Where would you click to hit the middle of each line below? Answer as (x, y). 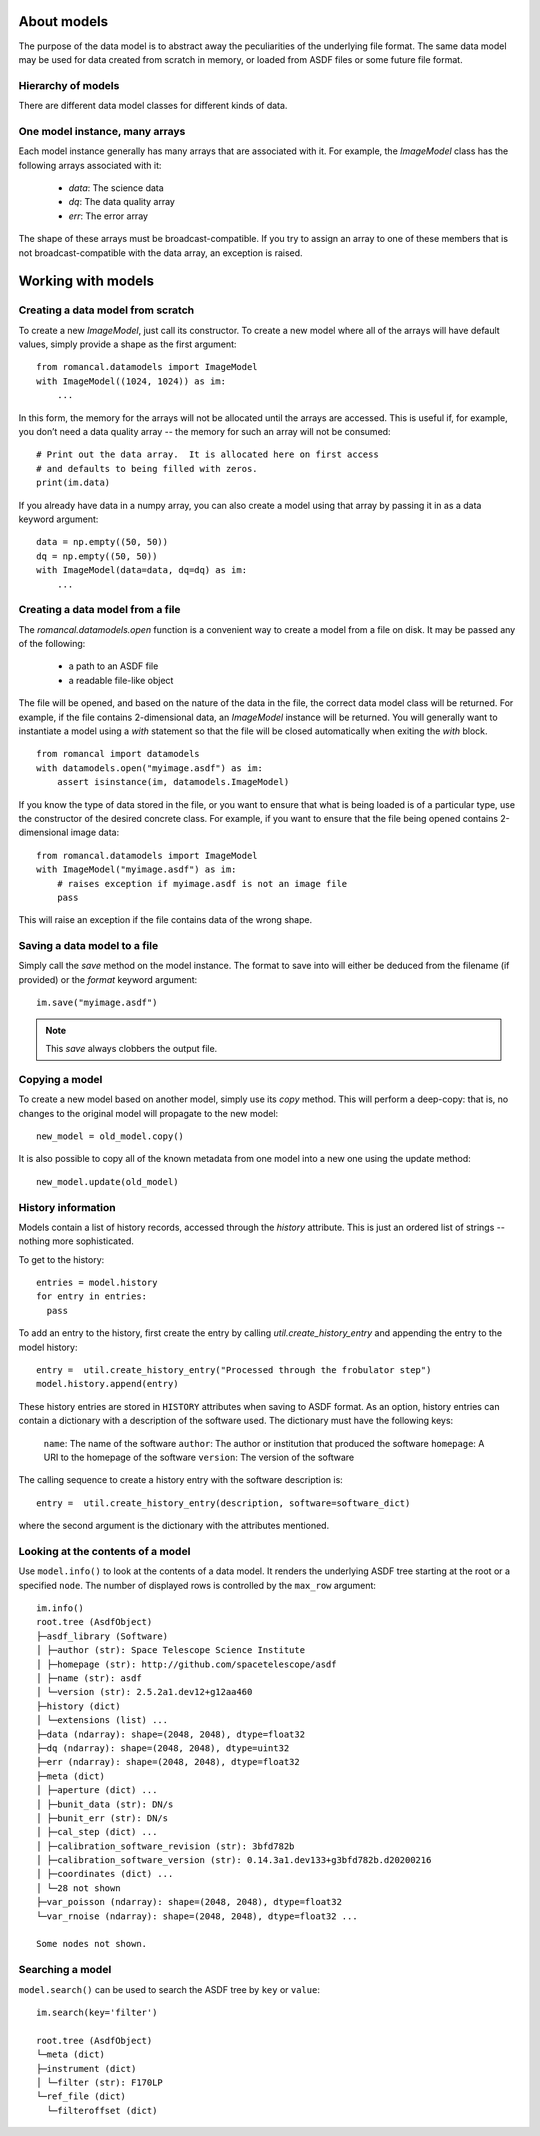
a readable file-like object (121, 680)
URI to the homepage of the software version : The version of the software (199, 1457)
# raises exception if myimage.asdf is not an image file (202, 883)
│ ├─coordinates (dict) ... (105, 1874)
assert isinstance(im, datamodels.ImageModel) (173, 782)
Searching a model (65, 1970)
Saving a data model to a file (88, 946)
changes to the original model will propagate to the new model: (148, 1113)
